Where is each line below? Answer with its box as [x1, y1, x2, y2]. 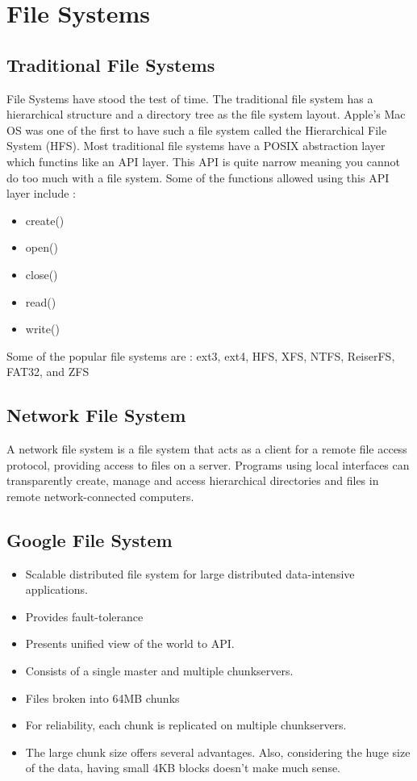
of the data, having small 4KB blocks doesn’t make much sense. [25, 759, 341, 776]
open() [25, 239, 58, 256]
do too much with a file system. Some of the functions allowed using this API [6, 169, 390, 186]
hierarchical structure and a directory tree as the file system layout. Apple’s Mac [6, 106, 406, 123]
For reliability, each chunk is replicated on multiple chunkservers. [25, 716, 347, 733]
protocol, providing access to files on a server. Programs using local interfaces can [6, 456, 410, 473]
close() [25, 265, 58, 282]
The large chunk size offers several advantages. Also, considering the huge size [25, 743, 411, 760]
